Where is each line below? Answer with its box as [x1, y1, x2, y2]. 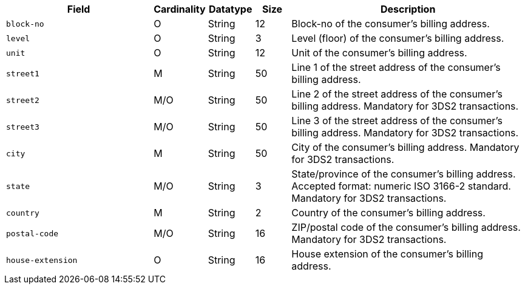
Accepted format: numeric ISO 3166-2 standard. [291, 180, 511, 192]
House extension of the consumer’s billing [291, 248, 483, 260]
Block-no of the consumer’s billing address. [291, 18, 490, 30]
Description [380, 3, 436, 15]
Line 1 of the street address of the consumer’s [291, 61, 501, 73]
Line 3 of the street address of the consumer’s [291, 115, 503, 127]
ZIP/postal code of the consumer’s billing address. [291, 221, 521, 233]
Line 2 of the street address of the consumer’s [291, 88, 503, 100]
